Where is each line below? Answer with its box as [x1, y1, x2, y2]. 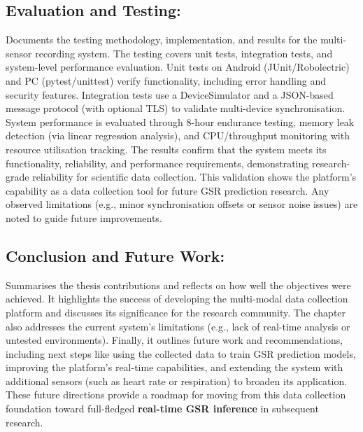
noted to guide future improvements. [6, 210, 162, 225]
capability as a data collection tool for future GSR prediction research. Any [6, 183, 329, 197]
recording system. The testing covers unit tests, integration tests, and [35, 46, 333, 60]
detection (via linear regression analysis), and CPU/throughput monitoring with [6, 128, 350, 143]
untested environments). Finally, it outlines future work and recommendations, [6, 333, 343, 347]
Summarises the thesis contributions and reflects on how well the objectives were [6, 277, 351, 292]
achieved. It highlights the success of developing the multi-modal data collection [6, 291, 348, 306]
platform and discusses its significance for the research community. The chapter [6, 305, 346, 319]
